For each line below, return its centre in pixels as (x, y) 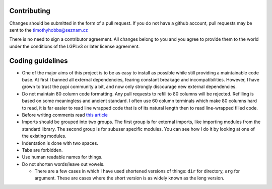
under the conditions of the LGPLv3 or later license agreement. (75, 46)
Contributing (30, 11)
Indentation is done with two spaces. (60, 143)
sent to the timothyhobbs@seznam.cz (49, 30)
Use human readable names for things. (62, 157)
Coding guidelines (39, 61)
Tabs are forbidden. (42, 150)
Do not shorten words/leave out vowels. (63, 164)
